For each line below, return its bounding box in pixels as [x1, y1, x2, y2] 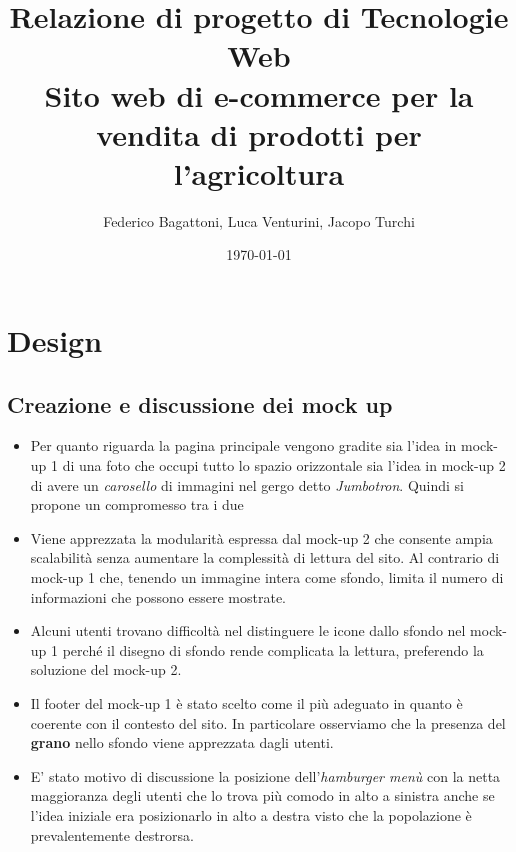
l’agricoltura [173, 152, 345, 193]
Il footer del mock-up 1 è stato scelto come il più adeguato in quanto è [30, 692, 463, 713]
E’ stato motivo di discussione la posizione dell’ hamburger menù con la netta [30, 765, 501, 786]
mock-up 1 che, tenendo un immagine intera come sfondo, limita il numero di [30, 567, 504, 588]
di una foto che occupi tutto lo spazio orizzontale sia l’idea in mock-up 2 [62, 455, 506, 476]
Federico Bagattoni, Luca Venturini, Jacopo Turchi [103, 210, 415, 231]
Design [7, 320, 103, 361]
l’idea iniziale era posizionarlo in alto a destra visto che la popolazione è [30, 804, 472, 825]
